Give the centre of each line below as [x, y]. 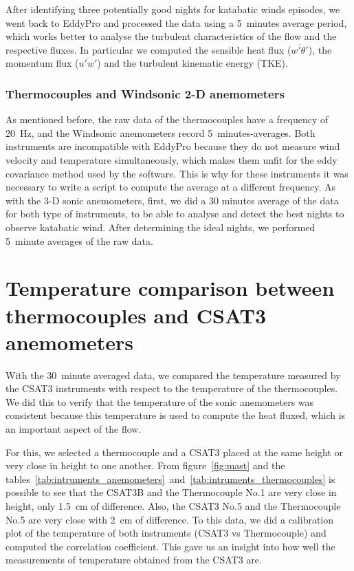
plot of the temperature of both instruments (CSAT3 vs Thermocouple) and [166, 533]
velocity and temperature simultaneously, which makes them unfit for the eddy [172, 159]
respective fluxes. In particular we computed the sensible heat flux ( [148, 49]
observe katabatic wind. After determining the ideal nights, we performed [161, 227]
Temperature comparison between [170, 288]
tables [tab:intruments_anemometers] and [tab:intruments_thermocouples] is [170, 478]
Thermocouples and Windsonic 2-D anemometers [145, 93]
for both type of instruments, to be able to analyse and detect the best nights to [175, 214]
